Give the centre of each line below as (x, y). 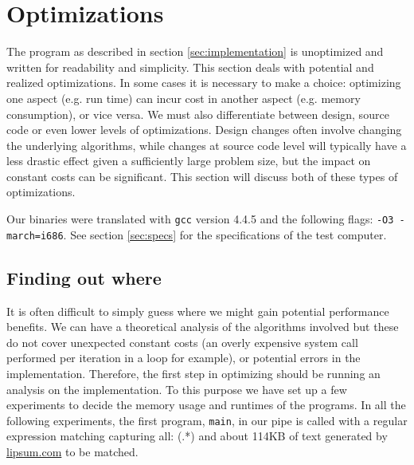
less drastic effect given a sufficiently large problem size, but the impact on (189, 161)
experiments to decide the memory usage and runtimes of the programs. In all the (206, 405)
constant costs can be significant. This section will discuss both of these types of (202, 176)
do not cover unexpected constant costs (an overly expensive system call (182, 342)
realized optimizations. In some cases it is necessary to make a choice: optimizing (204, 83)
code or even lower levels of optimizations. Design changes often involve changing (204, 130)
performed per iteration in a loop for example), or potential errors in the (184, 358)
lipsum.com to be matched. (72, 451)
